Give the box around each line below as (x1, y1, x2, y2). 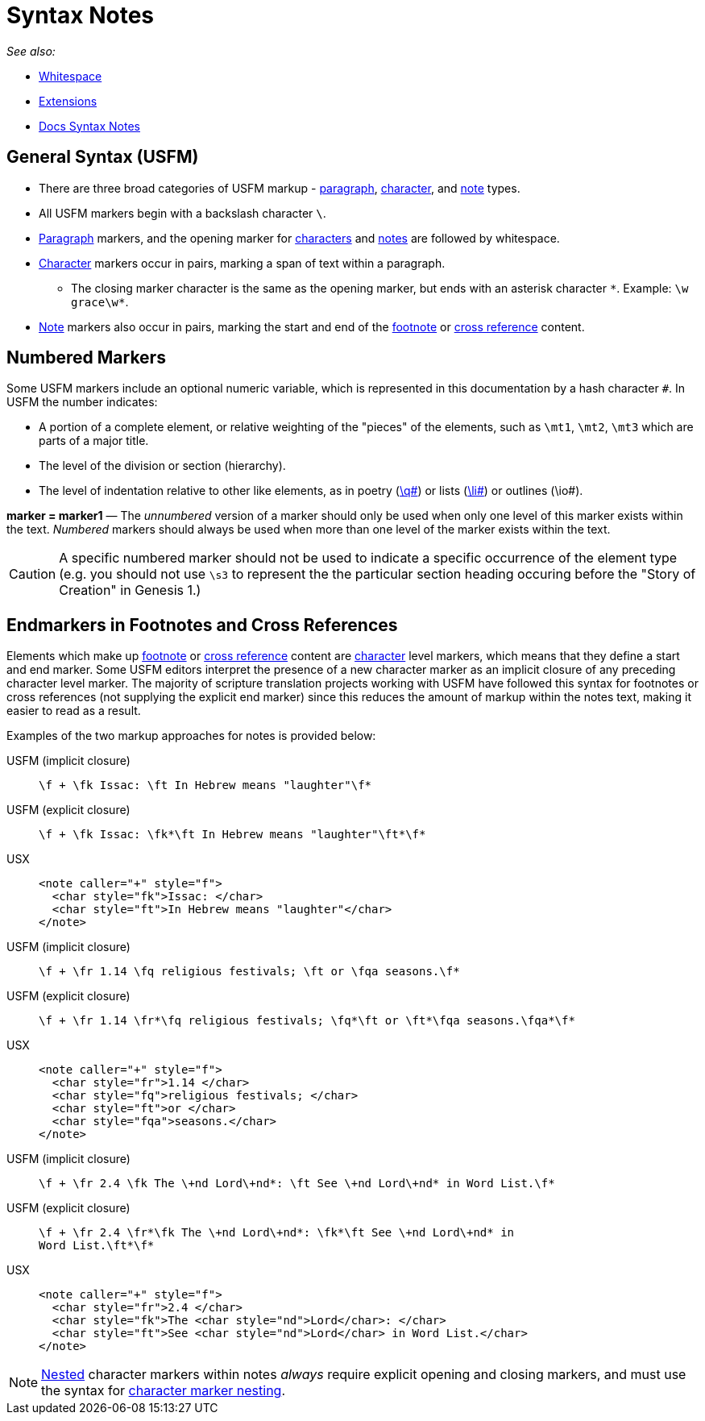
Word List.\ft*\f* (39, 1239, 155, 1253)
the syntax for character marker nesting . (41, 1382, 285, 1399)
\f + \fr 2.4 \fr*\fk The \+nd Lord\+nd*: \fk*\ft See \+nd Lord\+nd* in (39, 1226, 515, 1240)
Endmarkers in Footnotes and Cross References (6, 614, 398, 635)
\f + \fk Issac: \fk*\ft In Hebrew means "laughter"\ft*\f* (39, 828, 426, 841)
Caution (9, 566, 56, 583)
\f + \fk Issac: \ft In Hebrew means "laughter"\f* (39, 779, 372, 792)
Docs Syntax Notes (39, 118, 140, 133)
